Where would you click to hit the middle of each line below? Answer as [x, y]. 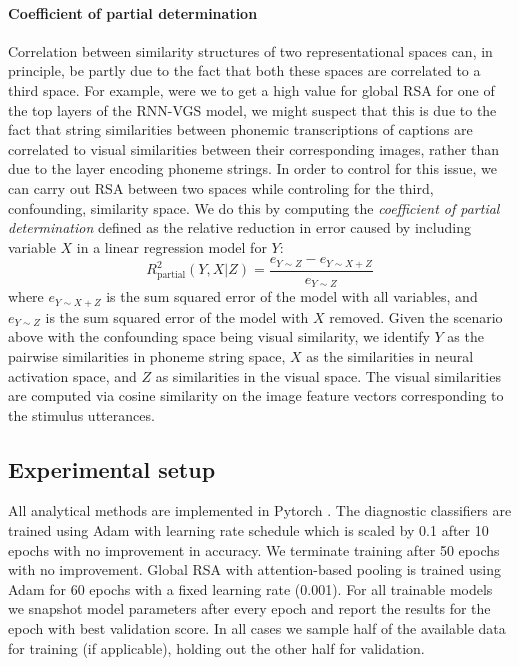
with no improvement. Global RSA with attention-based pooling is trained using [254, 569]
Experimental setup [112, 468]
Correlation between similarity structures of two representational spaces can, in [250, 50]
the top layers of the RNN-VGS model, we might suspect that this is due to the [252, 109]
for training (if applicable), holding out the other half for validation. [216, 647]
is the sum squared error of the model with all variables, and [292, 296]
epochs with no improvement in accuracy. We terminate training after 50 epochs [254, 549]
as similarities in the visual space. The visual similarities [328, 375]
